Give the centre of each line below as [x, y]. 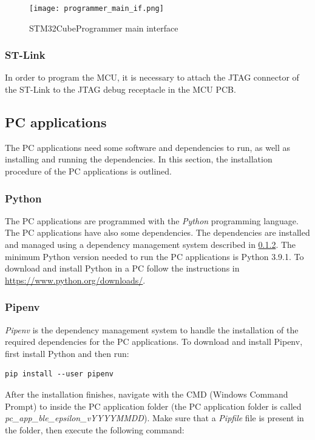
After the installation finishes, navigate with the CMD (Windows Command [147, 394]
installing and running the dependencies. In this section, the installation [139, 159]
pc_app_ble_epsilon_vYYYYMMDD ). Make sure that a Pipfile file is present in [154, 418]
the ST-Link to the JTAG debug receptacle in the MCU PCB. [120, 89]
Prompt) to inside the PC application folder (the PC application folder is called [153, 406]
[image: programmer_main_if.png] [97, 8]
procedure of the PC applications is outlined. [89, 171]
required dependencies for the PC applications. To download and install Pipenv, [154, 342]
